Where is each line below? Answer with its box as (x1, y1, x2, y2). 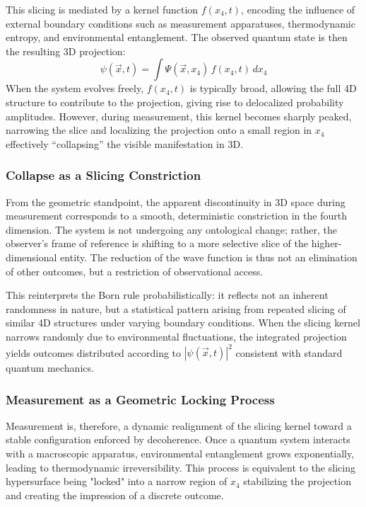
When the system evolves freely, (6, 81, 144, 96)
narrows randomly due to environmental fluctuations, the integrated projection (6, 329, 347, 343)
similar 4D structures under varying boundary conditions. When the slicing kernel (6, 315, 360, 330)
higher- (311, 236, 342, 251)
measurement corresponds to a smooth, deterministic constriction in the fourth (6, 208, 347, 223)
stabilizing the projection (243, 474, 351, 489)
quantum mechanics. (6, 360, 94, 375)
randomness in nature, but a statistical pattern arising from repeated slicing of (6, 301, 346, 316)
